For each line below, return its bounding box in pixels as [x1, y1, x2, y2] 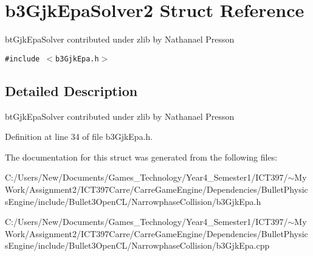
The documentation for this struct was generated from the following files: [5, 150, 278, 163]
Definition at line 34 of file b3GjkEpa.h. [5, 130, 153, 143]
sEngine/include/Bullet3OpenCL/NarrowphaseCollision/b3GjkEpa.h [5, 195, 261, 207]
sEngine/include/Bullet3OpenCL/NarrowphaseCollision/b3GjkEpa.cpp [5, 239, 270, 252]
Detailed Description [5, 81, 138, 100]
